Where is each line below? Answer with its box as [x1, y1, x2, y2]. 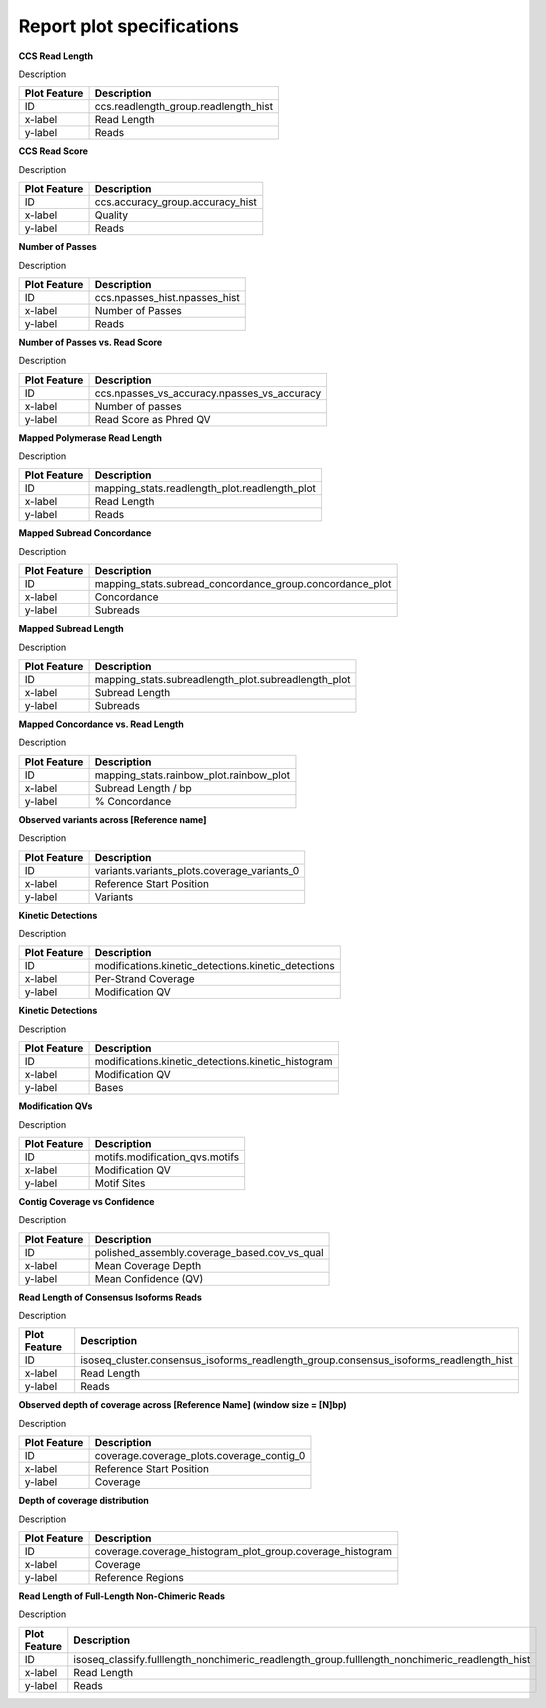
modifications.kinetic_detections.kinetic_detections [94, 959, 335, 973]
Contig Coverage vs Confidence [18, 1195, 155, 1207]
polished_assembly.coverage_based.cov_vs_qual [94, 1245, 324, 1259]
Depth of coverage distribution [18, 1495, 150, 1507]
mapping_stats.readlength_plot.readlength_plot [94, 481, 317, 495]
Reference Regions [94, 1571, 184, 1585]
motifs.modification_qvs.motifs [94, 1150, 240, 1164]
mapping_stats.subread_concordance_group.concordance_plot [94, 577, 392, 591]
